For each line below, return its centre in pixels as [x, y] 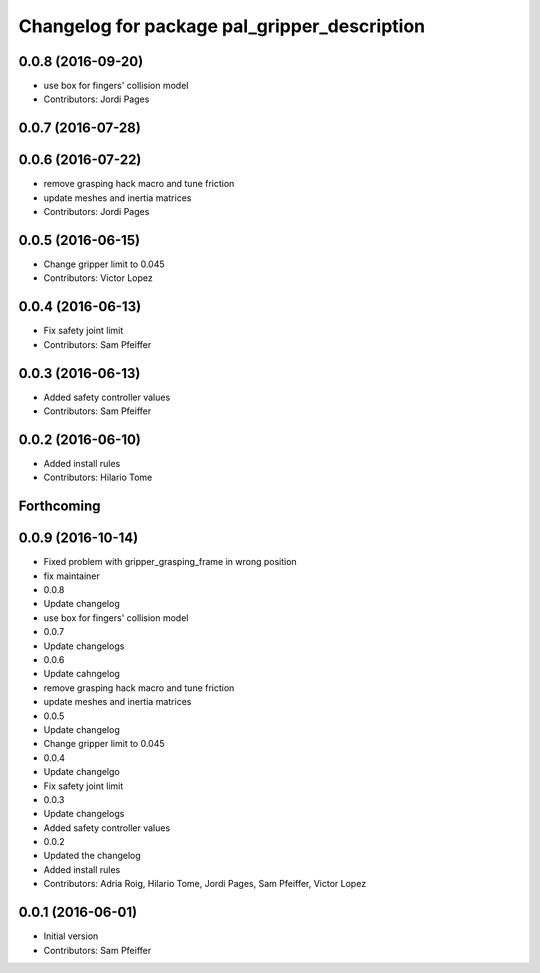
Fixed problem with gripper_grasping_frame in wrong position [170, 562]
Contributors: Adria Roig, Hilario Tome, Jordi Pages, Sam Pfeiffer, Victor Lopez [205, 884]
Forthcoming [59, 506]
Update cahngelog [81, 674]
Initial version [71, 936]
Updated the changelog [92, 856]
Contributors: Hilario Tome [98, 477]
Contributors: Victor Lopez [98, 278]
